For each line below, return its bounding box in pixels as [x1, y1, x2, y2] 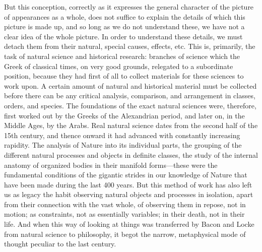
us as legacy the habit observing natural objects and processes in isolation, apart [4, 189, 253, 200]
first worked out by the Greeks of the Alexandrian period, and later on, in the [4, 110, 245, 120]
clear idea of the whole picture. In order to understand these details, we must [4, 31, 243, 41]
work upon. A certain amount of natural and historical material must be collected [4, 80, 257, 91]
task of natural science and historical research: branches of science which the [4, 50, 240, 61]
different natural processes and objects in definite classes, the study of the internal [4, 149, 258, 160]
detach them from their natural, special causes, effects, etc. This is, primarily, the [4, 41, 255, 51]
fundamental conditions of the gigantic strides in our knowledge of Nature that [4, 169, 247, 180]
